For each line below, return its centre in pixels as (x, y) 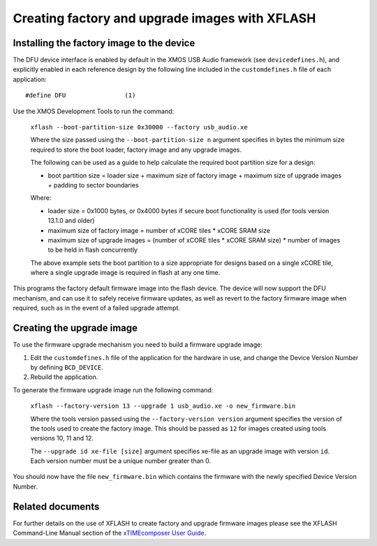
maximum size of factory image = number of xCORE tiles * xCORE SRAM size (159, 230)
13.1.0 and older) (71, 221)
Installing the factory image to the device (104, 43)
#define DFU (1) (81, 95)
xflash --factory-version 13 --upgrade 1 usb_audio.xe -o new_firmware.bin (163, 406)
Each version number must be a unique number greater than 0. (121, 461)
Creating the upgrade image (75, 328)
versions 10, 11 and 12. (62, 438)
